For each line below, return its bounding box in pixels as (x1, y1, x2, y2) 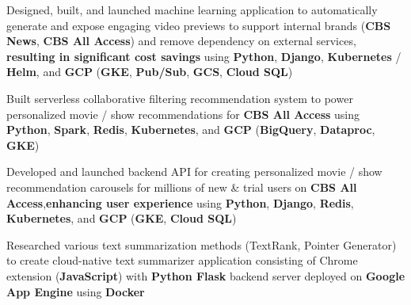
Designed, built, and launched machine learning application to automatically (6, 2, 378, 17)
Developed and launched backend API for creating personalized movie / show (6, 163, 382, 180)
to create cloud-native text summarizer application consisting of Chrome (6, 252, 358, 269)
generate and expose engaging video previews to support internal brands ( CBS (6, 17, 391, 33)
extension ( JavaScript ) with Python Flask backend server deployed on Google (6, 267, 405, 284)
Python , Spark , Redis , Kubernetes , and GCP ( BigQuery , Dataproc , (6, 121, 375, 138)
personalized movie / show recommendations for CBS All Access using (6, 105, 360, 122)
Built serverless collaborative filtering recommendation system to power (6, 90, 353, 106)
